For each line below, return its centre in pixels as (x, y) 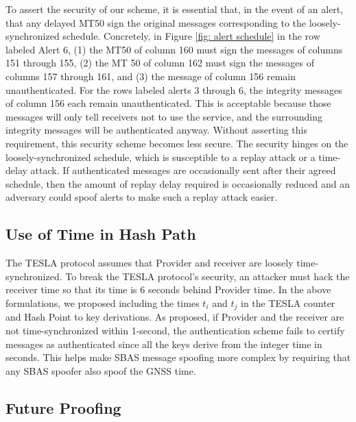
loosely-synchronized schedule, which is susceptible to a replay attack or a (161, 157)
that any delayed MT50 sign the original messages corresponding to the (156, 22)
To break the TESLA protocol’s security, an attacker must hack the (207, 276)
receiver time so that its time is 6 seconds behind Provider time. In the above (168, 289)
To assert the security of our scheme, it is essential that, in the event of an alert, (175, 9)
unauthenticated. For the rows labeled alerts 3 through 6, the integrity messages (174, 89)
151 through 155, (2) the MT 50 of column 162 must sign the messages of (160, 63)
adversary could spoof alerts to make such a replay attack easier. (142, 197)
